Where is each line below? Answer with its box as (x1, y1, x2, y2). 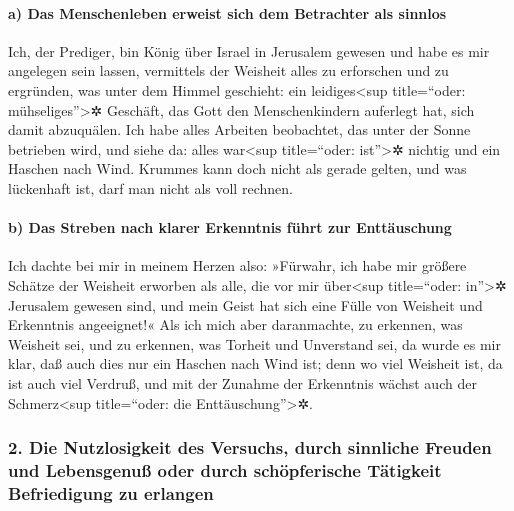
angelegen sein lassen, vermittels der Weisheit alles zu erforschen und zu (8, 60, 449, 81)
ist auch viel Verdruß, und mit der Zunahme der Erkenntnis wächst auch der (8, 372, 477, 393)
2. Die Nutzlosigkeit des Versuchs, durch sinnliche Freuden (8, 435, 492, 460)
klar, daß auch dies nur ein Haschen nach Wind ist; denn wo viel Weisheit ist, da (8, 353, 503, 374)
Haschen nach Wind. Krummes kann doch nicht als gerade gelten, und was (8, 158, 467, 179)
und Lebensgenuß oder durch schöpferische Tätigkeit (8, 457, 442, 482)
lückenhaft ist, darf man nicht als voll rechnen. (8, 177, 293, 198)
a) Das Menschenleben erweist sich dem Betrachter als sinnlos (8, 2, 447, 23)
